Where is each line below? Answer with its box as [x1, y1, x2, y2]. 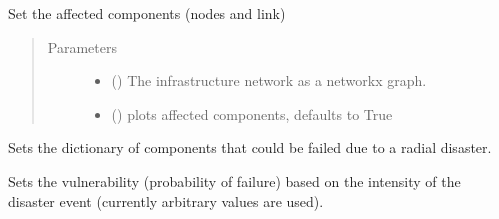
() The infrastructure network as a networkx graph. [111, 70, 427, 91]
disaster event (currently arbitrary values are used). [8, 190, 324, 211]
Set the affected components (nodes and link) [8, 3, 286, 23]
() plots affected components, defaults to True [111, 103, 393, 124]
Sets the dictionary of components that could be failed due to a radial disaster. [8, 137, 492, 158]
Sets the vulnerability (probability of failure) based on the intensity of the [8, 170, 461, 191]
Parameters [47, 36, 117, 57]
